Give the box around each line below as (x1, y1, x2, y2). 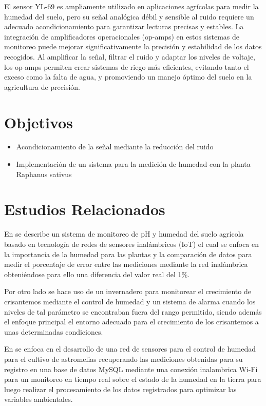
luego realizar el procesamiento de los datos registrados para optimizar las (4, 383, 237, 394)
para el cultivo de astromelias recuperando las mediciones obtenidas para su (4, 353, 243, 364)
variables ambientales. (4, 394, 73, 404)
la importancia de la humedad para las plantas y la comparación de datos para (4, 248, 252, 259)
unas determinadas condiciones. (4, 326, 103, 337)
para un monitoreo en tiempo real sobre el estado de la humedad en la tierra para (4, 374, 261, 384)
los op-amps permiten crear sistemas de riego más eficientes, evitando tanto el (4, 61, 249, 72)
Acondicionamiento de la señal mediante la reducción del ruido (16, 141, 214, 152)
